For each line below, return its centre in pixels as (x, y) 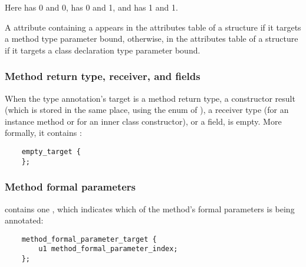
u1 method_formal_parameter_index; (108, 249)
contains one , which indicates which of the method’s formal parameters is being (150, 208)
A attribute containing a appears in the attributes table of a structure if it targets (153, 27)
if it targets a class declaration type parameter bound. (103, 50)
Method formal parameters (70, 187)
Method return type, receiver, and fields (103, 76)
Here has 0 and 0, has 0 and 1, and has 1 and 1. (91, 7)
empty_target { (51, 151)
